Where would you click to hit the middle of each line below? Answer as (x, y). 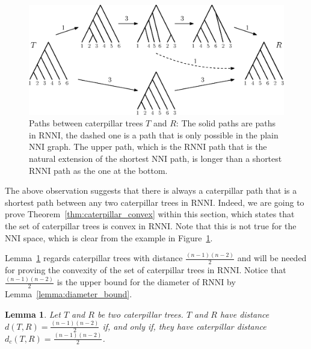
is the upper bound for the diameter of (128, 282)
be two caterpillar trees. (140, 314)
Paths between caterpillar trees (86, 123)
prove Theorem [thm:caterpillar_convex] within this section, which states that (150, 214)
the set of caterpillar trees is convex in (75, 225)
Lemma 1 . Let (33, 314)
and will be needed (272, 258)
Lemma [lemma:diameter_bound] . (69, 294)
